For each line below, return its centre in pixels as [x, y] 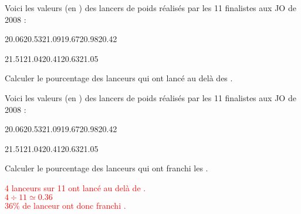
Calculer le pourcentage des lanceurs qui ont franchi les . [106, 168]
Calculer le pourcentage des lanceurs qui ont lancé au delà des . [119, 78]
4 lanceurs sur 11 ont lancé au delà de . [75, 187]
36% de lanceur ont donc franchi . [65, 205]
